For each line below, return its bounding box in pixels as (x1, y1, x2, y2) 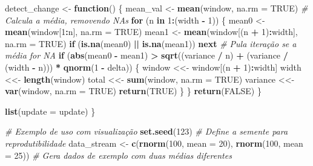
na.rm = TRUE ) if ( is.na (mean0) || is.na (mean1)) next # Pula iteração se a (5, 37, 297, 49)
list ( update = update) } (5, 104, 96, 117)
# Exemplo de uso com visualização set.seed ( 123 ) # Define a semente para (5, 125, 288, 138)
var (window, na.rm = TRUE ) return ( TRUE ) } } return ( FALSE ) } (5, 85, 262, 97)
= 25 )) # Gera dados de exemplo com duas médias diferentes (5, 148, 232, 161)
